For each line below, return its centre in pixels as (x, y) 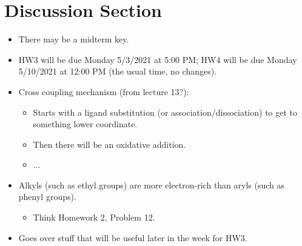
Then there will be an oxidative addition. (109, 144)
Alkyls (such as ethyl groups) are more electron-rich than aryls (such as (152, 184)
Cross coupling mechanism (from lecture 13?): (104, 91)
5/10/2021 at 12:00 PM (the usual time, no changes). (118, 71)
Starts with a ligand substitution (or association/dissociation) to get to (165, 112)
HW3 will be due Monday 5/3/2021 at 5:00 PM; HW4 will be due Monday (158, 59)
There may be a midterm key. (74, 39)
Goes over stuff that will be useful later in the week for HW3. (133, 237)
